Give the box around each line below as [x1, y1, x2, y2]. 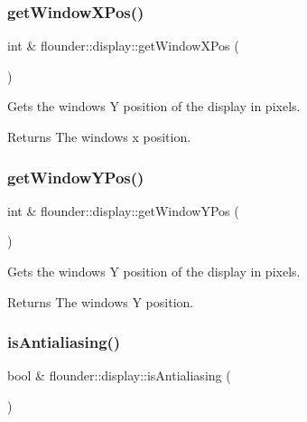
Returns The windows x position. [7, 127, 191, 145]
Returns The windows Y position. [7, 292, 194, 311]
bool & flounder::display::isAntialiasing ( [7, 366, 231, 385]
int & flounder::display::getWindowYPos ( [7, 201, 239, 220]
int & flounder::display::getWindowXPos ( [7, 36, 239, 55]
